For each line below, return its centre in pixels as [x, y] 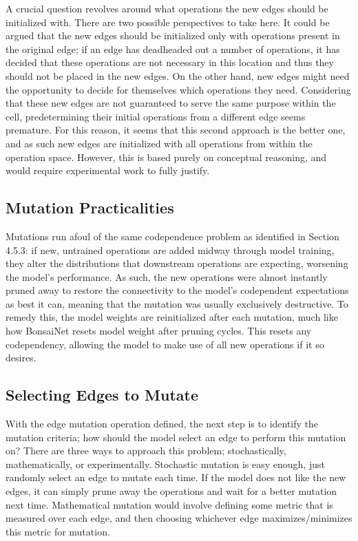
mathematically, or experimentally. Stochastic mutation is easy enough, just [165, 464]
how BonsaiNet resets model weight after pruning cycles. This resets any [159, 331]
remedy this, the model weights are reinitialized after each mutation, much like [172, 317]
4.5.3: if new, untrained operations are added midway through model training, [170, 250]
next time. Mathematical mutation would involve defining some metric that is [169, 504]
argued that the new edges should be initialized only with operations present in [173, 35]
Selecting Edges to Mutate [102, 395]
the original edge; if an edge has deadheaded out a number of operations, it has [173, 49]
